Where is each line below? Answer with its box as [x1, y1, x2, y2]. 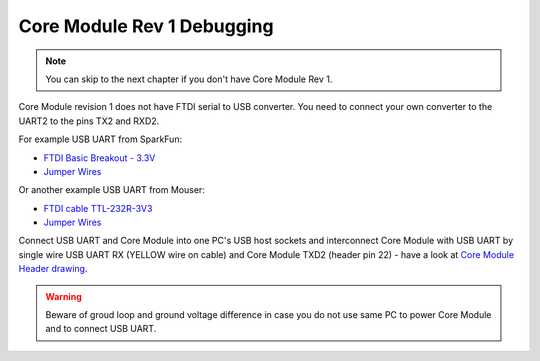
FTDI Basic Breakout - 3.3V [43, 151, 156, 164]
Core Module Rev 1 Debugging [18, 15, 274, 37]
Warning [45, 290, 82, 302]
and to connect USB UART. [45, 323, 157, 335]
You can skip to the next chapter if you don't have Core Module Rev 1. [45, 73, 333, 85]
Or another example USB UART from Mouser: [18, 184, 205, 196]
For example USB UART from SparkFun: [18, 133, 183, 145]
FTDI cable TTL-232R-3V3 [43, 202, 153, 214]
